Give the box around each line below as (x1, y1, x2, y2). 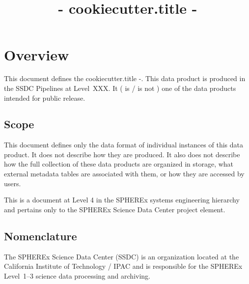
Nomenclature (4, 228, 77, 243)
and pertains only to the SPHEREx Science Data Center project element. (4, 204, 225, 214)
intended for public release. (4, 92, 85, 103)
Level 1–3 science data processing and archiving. (4, 270, 150, 281)
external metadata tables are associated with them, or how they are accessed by (4, 169, 245, 179)
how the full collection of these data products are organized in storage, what (4, 159, 234, 169)
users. (4, 178, 21, 188)
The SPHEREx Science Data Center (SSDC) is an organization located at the (4, 251, 239, 261)
